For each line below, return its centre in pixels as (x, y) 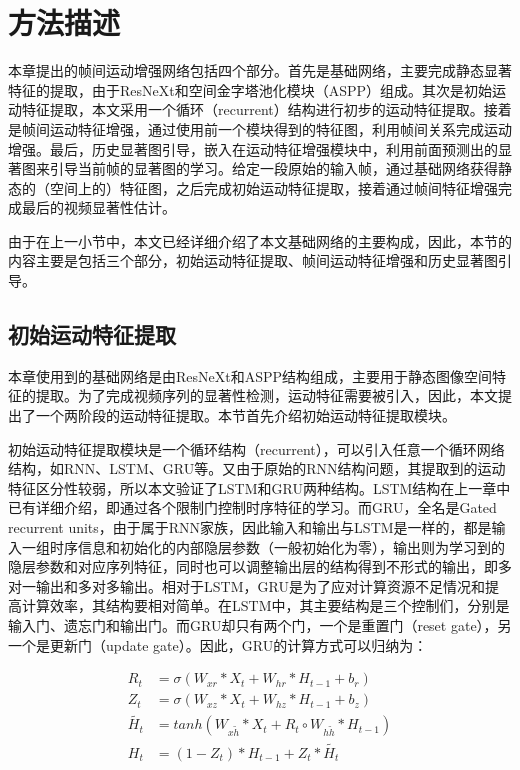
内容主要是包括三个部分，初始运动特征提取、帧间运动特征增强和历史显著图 (253, 260)
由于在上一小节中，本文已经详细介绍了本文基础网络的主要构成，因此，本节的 (260, 240)
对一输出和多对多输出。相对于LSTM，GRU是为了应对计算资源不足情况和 (246, 585)
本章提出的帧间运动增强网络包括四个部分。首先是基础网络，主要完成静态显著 (260, 70)
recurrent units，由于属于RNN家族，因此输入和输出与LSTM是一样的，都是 (250, 527)
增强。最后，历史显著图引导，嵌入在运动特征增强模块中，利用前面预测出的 (253, 148)
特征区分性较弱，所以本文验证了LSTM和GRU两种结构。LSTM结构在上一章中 (259, 487)
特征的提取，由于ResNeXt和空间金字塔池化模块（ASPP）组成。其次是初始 (250, 89)
